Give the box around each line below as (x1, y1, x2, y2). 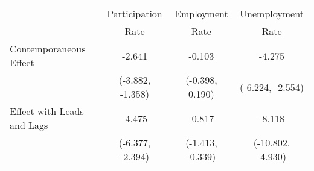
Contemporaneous (10, 42, 86, 55)
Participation (107, 7, 162, 20)
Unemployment (240, 7, 304, 20)
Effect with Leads (10, 104, 84, 118)
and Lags (10, 118, 48, 132)
